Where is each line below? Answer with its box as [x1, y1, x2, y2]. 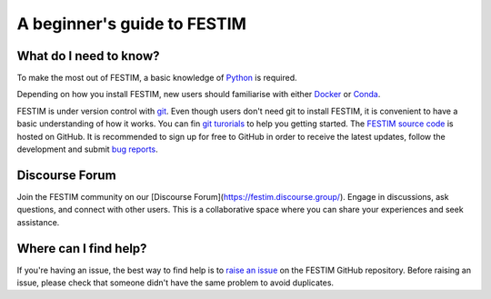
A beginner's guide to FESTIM [16, 14, 247, 34]
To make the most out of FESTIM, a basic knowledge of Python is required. [16, 73, 297, 84]
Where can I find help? [16, 241, 147, 256]
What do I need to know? [16, 48, 160, 64]
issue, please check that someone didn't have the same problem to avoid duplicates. [16, 277, 335, 288]
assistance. [16, 216, 60, 227]
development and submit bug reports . [16, 144, 158, 154]
